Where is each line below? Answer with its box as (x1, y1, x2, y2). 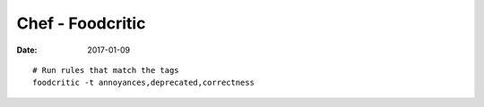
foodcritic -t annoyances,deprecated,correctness (32, 78, 255, 88)
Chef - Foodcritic (16, 13, 146, 33)
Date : (16, 45, 38, 55)
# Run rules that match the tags (32, 65, 179, 75)
